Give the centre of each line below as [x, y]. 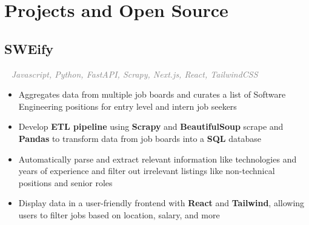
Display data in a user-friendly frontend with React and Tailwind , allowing [161, 203]
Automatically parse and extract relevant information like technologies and [158, 159]
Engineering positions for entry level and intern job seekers [128, 106]
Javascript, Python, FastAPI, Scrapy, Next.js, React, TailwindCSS [135, 74]
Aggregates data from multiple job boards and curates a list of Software [152, 94]
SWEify [29, 48]
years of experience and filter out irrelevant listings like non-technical [147, 171]
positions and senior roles [65, 182]
